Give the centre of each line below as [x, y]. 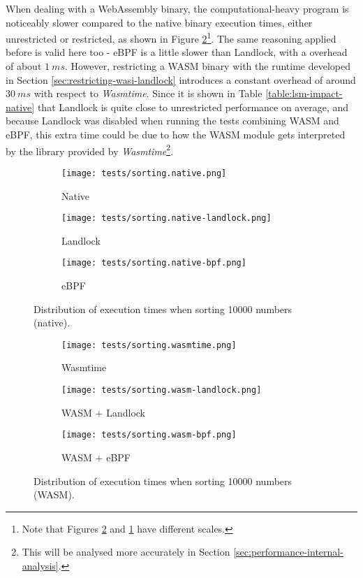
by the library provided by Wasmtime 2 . [90, 150]
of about [24, 66]
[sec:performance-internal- [288, 552]
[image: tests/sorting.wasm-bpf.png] [149, 435]
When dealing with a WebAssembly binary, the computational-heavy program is [177, 8]
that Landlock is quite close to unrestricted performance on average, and [193, 107]
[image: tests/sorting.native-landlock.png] [166, 218]
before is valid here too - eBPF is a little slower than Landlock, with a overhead [177, 52]
